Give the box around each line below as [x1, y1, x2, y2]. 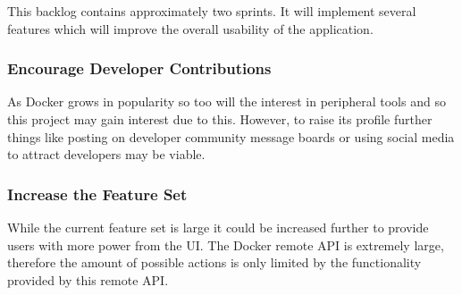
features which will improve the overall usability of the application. [7, 19, 374, 38]
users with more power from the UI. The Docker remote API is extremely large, [7, 235, 444, 254]
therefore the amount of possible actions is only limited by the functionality [7, 253, 422, 272]
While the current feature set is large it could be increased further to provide [7, 218, 429, 236]
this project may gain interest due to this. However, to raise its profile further [7, 110, 433, 128]
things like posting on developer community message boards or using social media [7, 127, 455, 146]
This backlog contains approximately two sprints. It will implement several [7, 2, 416, 20]
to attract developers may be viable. [7, 145, 206, 164]
